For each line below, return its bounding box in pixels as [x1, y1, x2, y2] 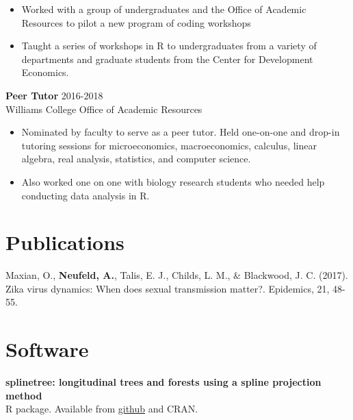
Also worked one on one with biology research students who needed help [21, 174, 325, 188]
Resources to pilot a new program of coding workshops [21, 15, 251, 29]
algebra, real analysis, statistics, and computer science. [21, 151, 251, 166]
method [5, 388, 42, 402]
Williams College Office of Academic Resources [5, 101, 202, 116]
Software [5, 335, 89, 363]
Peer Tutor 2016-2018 [5, 88, 103, 102]
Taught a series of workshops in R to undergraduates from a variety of [21, 38, 317, 53]
